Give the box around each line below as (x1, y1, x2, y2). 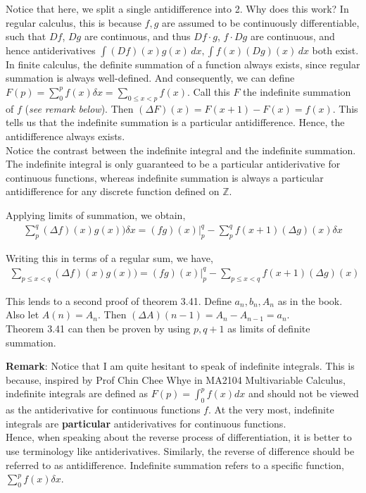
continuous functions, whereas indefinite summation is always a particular (6, 170, 324, 185)
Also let (6, 307, 39, 322)
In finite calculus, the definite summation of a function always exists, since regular (6, 56, 360, 71)
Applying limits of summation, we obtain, (6, 207, 186, 222)
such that (6, 29, 46, 44)
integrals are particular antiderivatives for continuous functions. (6, 416, 286, 430)
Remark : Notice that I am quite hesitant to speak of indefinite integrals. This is (6, 358, 355, 373)
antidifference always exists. (6, 128, 125, 143)
